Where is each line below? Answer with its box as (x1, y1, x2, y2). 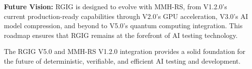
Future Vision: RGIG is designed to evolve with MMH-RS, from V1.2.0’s (4, 1, 227, 11)
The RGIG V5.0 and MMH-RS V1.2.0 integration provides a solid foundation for (4, 46, 246, 56)
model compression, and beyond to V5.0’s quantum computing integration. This (4, 20, 243, 31)
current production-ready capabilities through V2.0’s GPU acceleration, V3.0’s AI (4, 11, 248, 21)
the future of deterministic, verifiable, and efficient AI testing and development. (4, 55, 241, 66)
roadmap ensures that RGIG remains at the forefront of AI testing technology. (4, 30, 238, 40)
